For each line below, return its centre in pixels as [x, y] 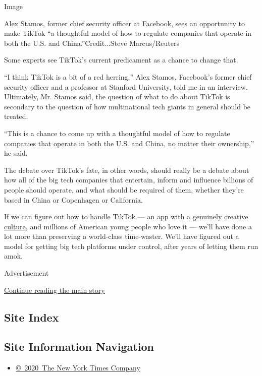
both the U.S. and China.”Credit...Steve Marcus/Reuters [92, 43]
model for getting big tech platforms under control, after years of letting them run [131, 246]
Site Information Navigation [79, 347]
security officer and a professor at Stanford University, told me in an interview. [126, 86]
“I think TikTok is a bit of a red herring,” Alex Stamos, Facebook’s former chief [128, 76]
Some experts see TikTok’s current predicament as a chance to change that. [121, 60]
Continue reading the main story [55, 290]
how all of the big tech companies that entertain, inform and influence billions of [129, 180]
